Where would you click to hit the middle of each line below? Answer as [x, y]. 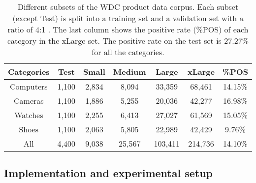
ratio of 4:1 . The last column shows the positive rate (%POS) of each [128, 29]
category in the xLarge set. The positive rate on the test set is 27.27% [128, 41]
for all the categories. [128, 52]
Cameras [29, 101]
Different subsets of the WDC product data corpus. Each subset [128, 7]
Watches [29, 115]
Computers [29, 86]
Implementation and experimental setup [109, 173]
